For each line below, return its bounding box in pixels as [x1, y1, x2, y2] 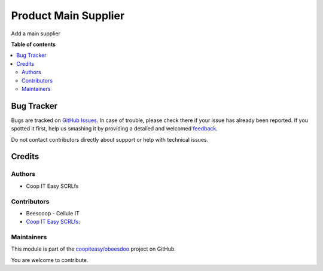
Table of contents [11, 41, 56, 48]
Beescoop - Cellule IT [26, 209, 80, 217]
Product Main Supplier [11, 9, 125, 22]
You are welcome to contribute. [11, 256, 89, 263]
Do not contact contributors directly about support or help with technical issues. [11, 136, 209, 143]
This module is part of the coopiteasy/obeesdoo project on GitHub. [11, 245, 176, 252]
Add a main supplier [11, 30, 61, 37]
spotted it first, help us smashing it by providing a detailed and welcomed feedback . [11, 125, 218, 132]
